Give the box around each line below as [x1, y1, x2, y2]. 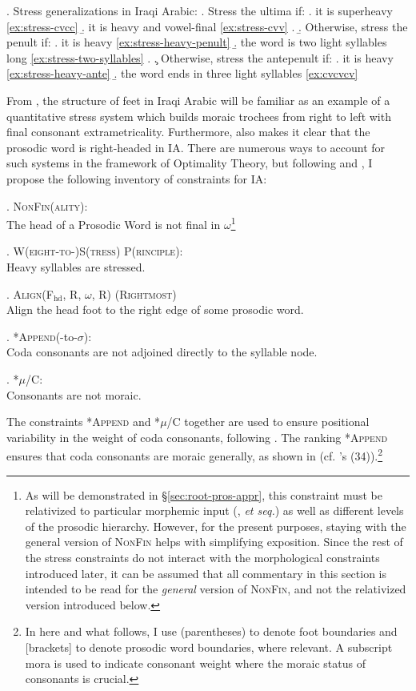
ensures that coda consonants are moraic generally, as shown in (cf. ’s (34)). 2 [6, 445, 383, 464]
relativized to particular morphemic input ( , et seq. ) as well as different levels [25, 502, 404, 519]
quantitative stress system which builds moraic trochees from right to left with [6, 107, 391, 124]
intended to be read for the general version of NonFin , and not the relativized [25, 581, 406, 597]
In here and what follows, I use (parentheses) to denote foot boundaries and [25, 623, 398, 640]
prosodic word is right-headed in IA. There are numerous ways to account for [6, 139, 386, 155]
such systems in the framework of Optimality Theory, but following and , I [6, 155, 373, 171]
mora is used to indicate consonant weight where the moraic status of [25, 654, 366, 671]
